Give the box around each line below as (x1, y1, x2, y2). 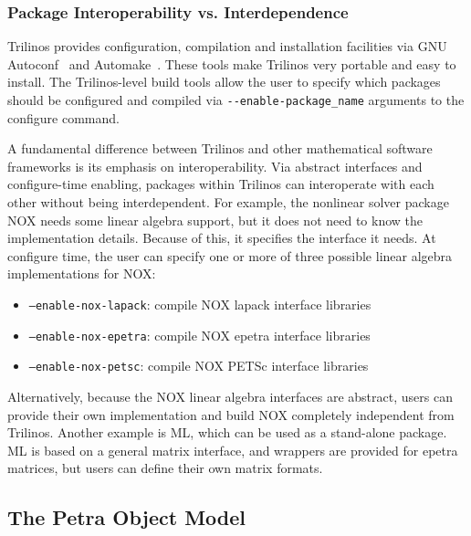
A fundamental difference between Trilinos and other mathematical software (7, 139, 433, 158)
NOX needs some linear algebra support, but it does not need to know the (7, 210, 424, 229)
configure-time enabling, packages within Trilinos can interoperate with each (7, 174, 434, 194)
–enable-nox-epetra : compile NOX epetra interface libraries (28, 325, 371, 344)
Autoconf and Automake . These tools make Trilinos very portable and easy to (7, 54, 456, 73)
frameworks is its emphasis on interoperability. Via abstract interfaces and (7, 156, 423, 175)
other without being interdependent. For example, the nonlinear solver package (7, 193, 449, 212)
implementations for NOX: (7, 264, 156, 283)
